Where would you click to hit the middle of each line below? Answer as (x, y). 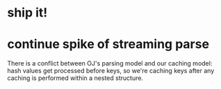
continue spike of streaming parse (108, 44)
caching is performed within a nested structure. (75, 78)
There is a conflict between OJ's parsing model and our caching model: (110, 63)
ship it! (27, 13)
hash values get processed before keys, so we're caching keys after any (111, 71)
